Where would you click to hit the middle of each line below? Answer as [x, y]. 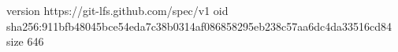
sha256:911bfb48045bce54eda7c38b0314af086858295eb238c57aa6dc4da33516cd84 [199, 26]
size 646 [25, 41]
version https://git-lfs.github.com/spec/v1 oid [117, 10]
